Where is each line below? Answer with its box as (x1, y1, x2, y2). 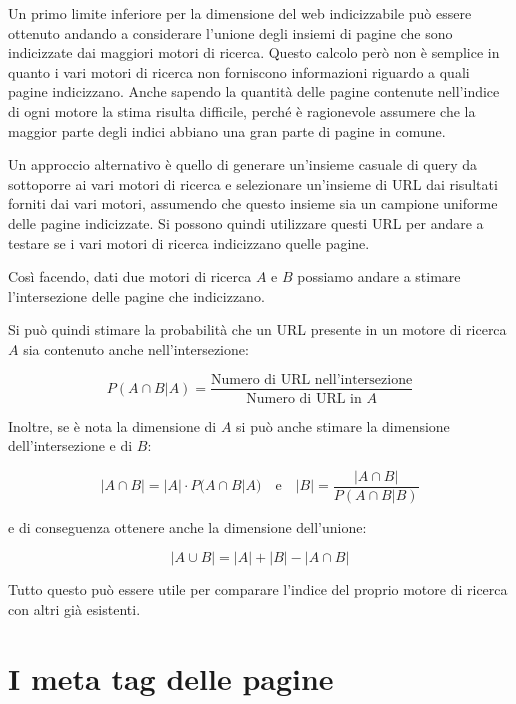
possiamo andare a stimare (297, 266, 461, 287)
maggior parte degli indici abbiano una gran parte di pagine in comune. (8, 120, 446, 141)
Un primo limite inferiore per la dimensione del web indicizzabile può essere (8, 3, 472, 23)
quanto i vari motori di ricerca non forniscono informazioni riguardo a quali (8, 61, 470, 82)
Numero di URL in (246, 391, 362, 406)
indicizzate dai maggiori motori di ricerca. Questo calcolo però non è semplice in (8, 42, 500, 63)
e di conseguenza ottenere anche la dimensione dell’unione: (8, 516, 367, 537)
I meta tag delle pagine (8, 657, 334, 698)
